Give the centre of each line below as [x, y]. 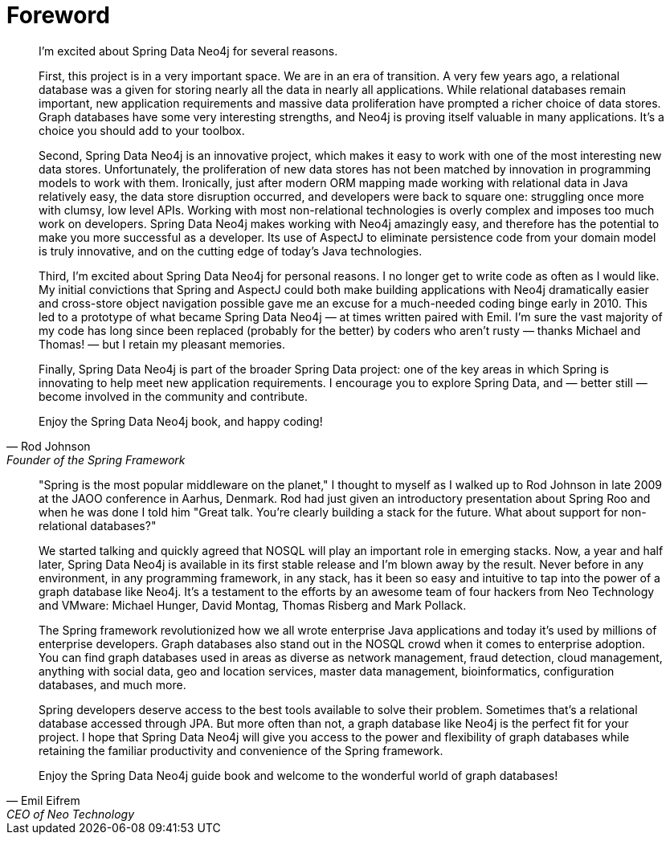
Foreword [58, 15]
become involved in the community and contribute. [173, 396]
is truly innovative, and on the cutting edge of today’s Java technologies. [231, 251]
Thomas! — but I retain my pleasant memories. [162, 344]
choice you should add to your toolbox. [142, 130]
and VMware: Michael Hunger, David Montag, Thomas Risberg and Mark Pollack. [253, 605]
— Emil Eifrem [43, 800]
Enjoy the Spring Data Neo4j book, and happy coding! [181, 421]
